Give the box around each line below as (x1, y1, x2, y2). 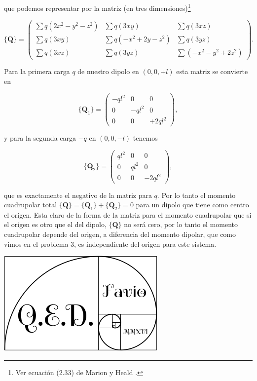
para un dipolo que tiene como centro (136, 199, 249, 210)
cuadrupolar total (4, 199, 57, 210)
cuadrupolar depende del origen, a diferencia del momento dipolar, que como (4, 229, 236, 239)
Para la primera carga (4, 66, 70, 76)
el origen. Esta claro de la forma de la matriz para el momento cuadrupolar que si (4, 209, 252, 220)
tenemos (133, 133, 158, 143)
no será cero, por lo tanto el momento (124, 219, 238, 229)
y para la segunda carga (4, 133, 76, 143)
